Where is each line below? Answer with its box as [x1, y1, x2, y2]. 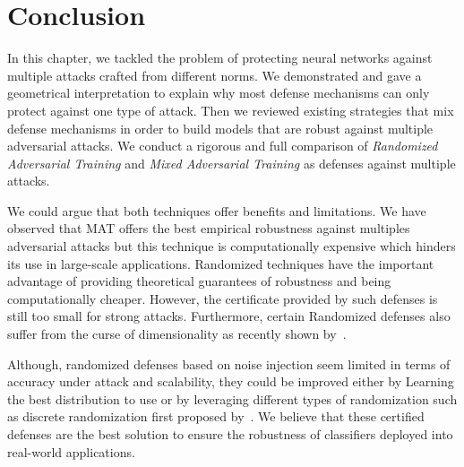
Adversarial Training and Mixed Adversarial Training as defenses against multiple [7, 153, 456, 172]
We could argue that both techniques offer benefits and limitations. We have [7, 201, 426, 220]
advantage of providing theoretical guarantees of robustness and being [7, 272, 391, 290]
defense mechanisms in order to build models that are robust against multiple [7, 118, 434, 137]
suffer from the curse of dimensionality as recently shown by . [7, 324, 347, 343]
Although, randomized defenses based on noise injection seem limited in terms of [7, 354, 451, 373]
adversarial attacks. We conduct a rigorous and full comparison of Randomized [7, 136, 438, 155]
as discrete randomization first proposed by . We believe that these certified [7, 407, 425, 426]
